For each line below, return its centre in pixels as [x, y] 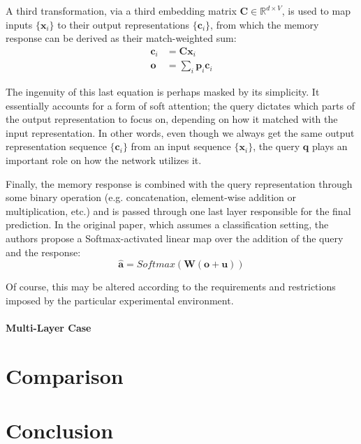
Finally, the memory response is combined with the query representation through [179, 183]
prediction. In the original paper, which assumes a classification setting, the [167, 224]
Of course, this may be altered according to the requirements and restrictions [171, 287]
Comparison [65, 376]
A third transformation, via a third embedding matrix [121, 10]
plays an [330, 146]
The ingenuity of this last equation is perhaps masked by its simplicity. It [163, 92]
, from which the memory [265, 24]
